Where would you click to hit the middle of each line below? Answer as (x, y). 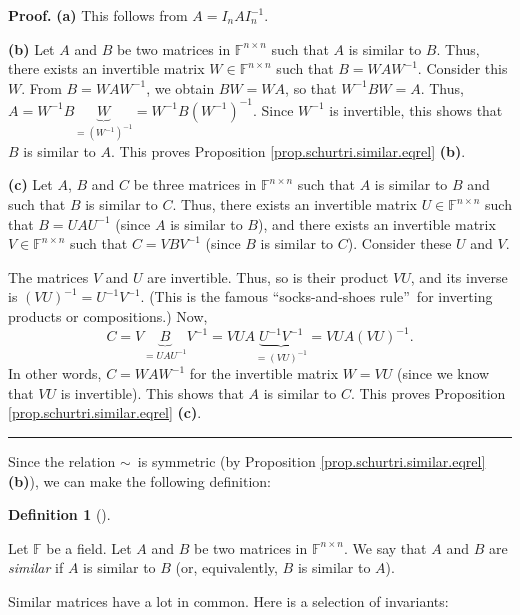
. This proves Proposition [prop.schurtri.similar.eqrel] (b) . (288, 150)
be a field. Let (89, 547)
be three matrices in (195, 184)
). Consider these (399, 243)
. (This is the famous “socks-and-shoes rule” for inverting (316, 296)
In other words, (55, 373)
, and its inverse (459, 276)
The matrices (48, 276)
